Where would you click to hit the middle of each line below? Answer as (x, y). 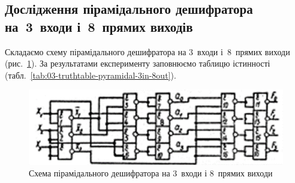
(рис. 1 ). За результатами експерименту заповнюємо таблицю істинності (138, 63)
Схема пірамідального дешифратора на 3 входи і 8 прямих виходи (151, 173)
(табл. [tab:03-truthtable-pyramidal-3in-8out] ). (91, 75)
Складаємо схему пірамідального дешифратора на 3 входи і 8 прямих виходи (147, 51)
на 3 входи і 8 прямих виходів (99, 26)
